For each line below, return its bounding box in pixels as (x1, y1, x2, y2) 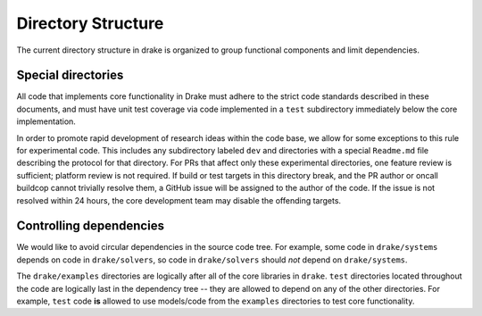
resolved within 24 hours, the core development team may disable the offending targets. (16, 195, 342, 205)
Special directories (16, 68, 124, 83)
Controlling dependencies (16, 219, 165, 234)
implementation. (16, 116, 76, 127)
